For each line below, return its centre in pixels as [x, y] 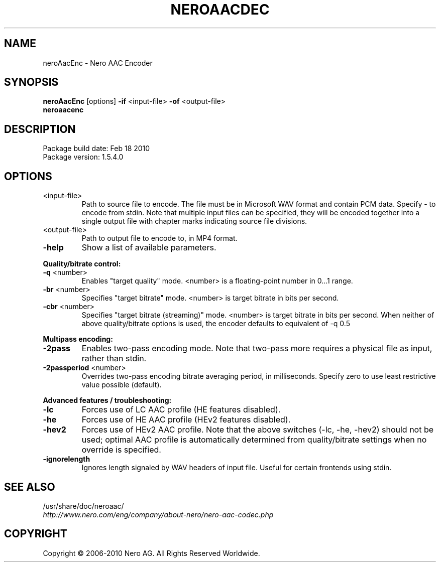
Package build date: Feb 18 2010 [96, 149]
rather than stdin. [114, 359]
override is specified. [121, 450]
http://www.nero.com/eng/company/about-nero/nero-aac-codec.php [158, 514]
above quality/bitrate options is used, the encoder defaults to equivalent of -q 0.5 [216, 324]
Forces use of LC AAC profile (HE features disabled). [181, 410]
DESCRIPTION [40, 129]
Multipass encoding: [78, 339]
